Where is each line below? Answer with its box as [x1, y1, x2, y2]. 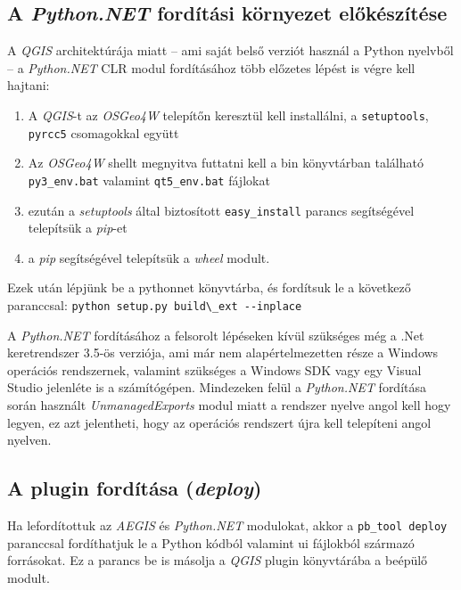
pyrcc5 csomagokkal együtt [28, 123, 179, 142]
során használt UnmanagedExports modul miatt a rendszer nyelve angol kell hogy [7, 396, 451, 414]
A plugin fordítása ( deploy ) [7, 474, 262, 502]
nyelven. [7, 430, 52, 449]
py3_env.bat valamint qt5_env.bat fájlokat [28, 170, 270, 189]
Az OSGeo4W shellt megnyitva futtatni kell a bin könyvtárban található [28, 153, 424, 172]
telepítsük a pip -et [28, 218, 128, 237]
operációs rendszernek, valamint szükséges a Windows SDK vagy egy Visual [7, 360, 422, 379]
